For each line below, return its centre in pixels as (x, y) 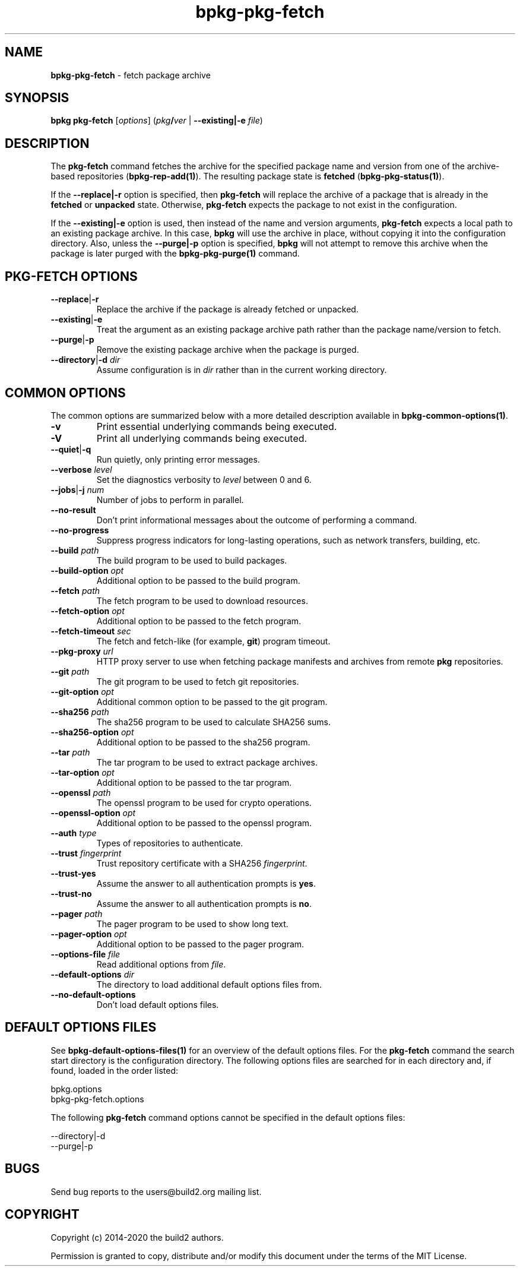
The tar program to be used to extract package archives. (207, 762)
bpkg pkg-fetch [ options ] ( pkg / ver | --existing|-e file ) (157, 121)
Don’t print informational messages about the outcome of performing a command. (256, 520)
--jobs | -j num (77, 489)
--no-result (73, 510)
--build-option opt (87, 570)
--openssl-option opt (93, 812)
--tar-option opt (83, 772)
